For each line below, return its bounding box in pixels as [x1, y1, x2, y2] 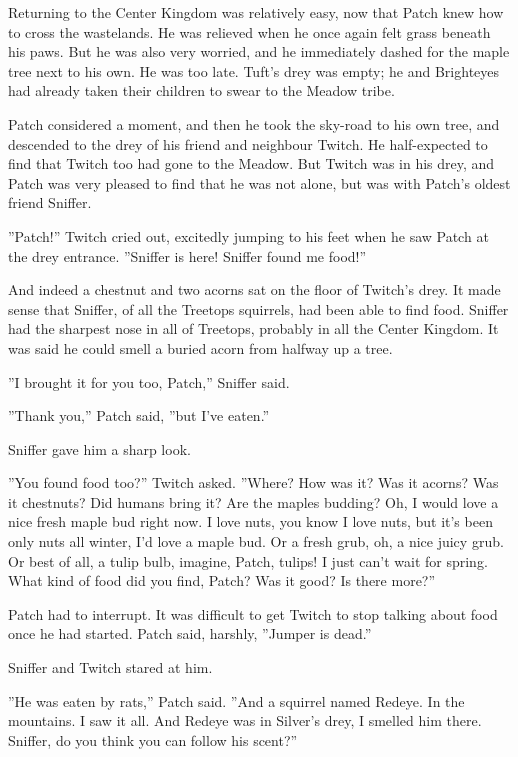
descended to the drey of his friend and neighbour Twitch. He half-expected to [8, 133, 488, 154]
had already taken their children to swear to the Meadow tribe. [8, 80, 395, 101]
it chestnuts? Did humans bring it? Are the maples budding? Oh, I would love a [8, 491, 499, 512]
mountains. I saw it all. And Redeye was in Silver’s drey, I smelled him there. [8, 710, 482, 731]
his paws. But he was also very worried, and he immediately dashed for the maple [8, 41, 510, 62]
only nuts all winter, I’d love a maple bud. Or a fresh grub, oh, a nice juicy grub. [8, 531, 504, 552]
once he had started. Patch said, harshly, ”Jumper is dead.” [8, 623, 372, 644]
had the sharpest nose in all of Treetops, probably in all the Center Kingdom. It [8, 318, 499, 339]
